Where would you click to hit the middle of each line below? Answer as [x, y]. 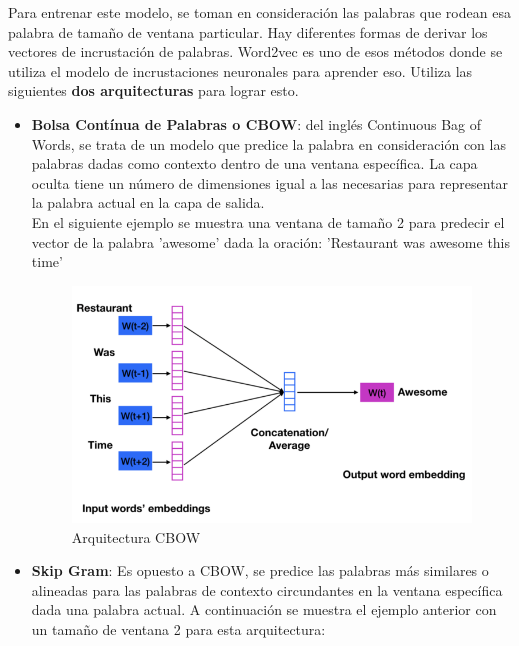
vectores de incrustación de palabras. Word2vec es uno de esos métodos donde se [255, 51]
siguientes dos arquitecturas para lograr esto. [153, 90]
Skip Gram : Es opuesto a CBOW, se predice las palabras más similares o [260, 570]
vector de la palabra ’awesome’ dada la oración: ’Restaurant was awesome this [271, 241]
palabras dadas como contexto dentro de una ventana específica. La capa [254, 163]
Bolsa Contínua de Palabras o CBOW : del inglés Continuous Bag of [256, 123]
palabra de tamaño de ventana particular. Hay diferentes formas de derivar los [248, 31]
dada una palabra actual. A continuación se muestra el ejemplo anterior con [264, 609]
